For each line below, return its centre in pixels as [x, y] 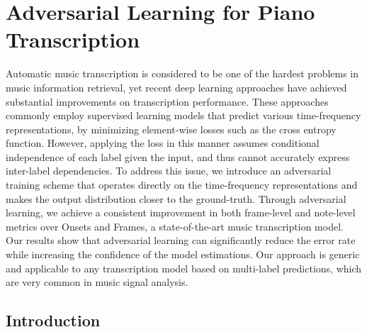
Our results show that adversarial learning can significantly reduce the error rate [181, 240]
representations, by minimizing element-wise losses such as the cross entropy [171, 129]
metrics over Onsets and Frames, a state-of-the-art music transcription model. [175, 226]
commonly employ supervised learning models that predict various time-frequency [183, 115]
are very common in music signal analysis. [97, 282]
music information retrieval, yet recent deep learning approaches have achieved [176, 87]
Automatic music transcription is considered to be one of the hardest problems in [182, 73]
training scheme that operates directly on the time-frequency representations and [182, 185]
